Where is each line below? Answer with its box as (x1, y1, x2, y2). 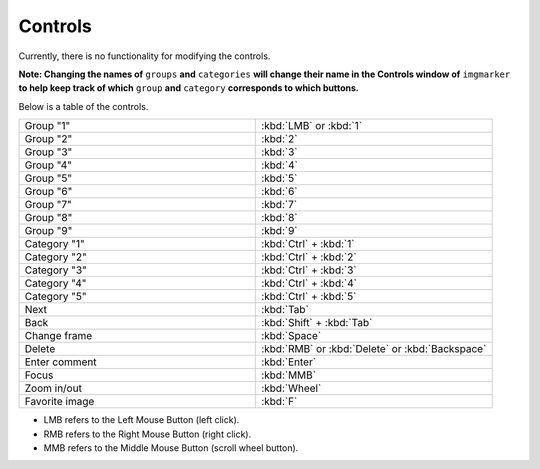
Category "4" (24, 276, 87, 290)
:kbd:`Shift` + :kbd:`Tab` (261, 316, 373, 330)
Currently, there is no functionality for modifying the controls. (18, 50, 271, 62)
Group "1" (24, 119, 71, 133)
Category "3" (24, 263, 87, 277)
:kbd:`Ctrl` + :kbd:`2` (261, 250, 357, 264)
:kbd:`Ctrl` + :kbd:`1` (261, 237, 355, 251)
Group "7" (24, 198, 72, 212)
